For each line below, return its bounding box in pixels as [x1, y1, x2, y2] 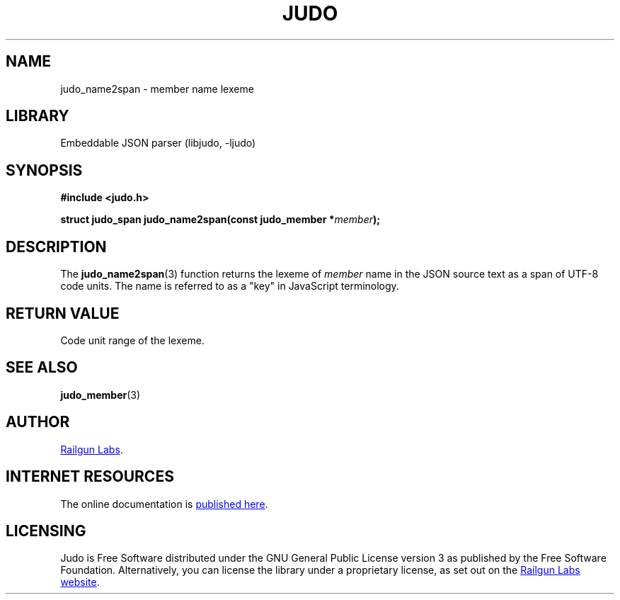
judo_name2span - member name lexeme [60, 82, 254, 95]
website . [60, 576, 100, 589]
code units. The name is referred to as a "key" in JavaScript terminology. [60, 280, 399, 293]
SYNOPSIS [6, 161, 83, 179]
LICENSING [6, 521, 86, 540]
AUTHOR [6, 413, 70, 431]
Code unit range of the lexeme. [60, 334, 205, 346]
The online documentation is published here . [60, 497, 268, 510]
